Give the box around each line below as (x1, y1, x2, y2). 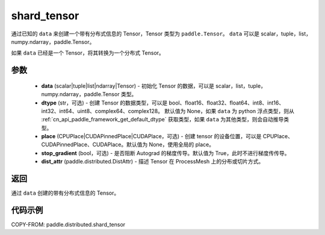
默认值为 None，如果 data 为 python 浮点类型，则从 (164, 107, 295, 114)
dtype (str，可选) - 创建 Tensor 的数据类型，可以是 (41, 99, 168, 106)
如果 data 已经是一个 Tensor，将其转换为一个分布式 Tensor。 (11, 49, 165, 56)
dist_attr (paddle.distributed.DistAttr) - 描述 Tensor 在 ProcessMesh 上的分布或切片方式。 (41, 158, 264, 165)
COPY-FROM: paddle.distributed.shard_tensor (11, 221, 126, 228)
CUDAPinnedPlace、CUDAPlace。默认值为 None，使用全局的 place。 (41, 141, 215, 148)
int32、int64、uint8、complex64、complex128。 (41, 107, 164, 114)
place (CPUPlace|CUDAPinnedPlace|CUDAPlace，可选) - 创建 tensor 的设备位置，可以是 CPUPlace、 (41, 133, 293, 140)
